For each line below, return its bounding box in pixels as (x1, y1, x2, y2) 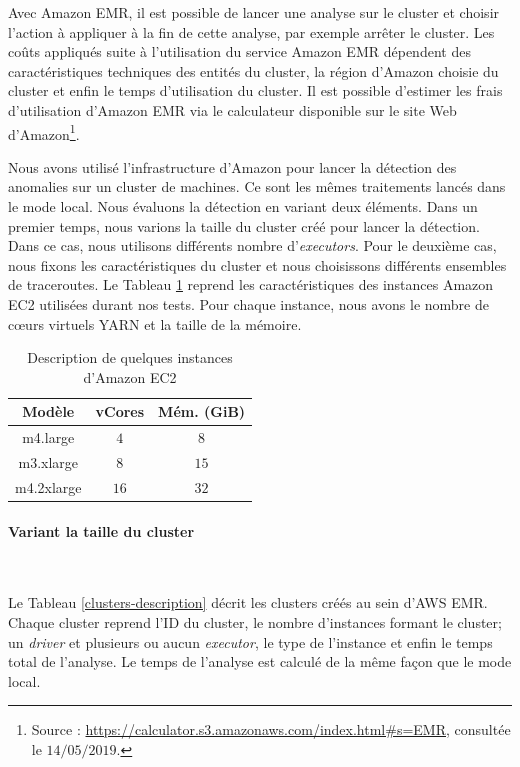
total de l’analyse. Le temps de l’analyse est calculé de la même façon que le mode (8, 651, 512, 672)
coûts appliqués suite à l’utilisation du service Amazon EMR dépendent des (8, 41, 471, 62)
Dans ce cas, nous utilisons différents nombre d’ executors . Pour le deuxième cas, (8, 235, 497, 256)
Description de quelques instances (27, 347, 233, 368)
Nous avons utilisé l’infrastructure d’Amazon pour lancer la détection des (8, 156, 457, 177)
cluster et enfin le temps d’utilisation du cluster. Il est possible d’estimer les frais (8, 80, 503, 101)
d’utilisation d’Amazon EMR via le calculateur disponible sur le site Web (8, 99, 457, 120)
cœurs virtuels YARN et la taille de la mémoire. (8, 313, 302, 334)
